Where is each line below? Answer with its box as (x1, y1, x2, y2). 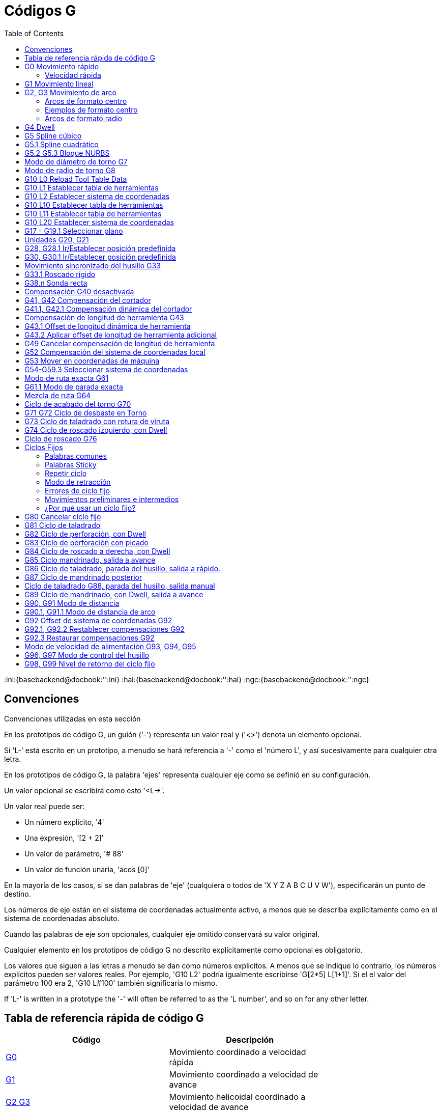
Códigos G (4, 2, 76, 19)
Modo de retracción (45, 477, 111, 486)
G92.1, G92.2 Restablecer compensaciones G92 (24, 624, 185, 633)
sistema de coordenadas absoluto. (4, 913, 120, 923)
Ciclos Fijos (24, 442, 63, 452)
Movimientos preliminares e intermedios (45, 494, 179, 504)
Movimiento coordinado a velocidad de (169, 1069, 318, 1080)
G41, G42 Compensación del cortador (24, 295, 151, 304)
